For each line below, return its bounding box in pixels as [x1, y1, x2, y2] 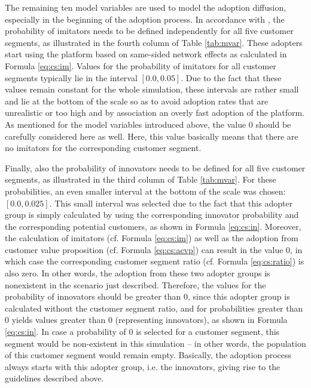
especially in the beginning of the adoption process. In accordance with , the [5, 13, 285, 25]
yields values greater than [11, 313, 106, 326]
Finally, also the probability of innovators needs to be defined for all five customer [5, 161, 306, 174]
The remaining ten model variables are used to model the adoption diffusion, [5, 1, 286, 13]
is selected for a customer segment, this [136, 325, 280, 338]
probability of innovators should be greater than [5, 290, 181, 303]
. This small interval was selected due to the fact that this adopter [49, 196, 293, 209]
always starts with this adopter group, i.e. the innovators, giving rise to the [5, 360, 280, 372]
